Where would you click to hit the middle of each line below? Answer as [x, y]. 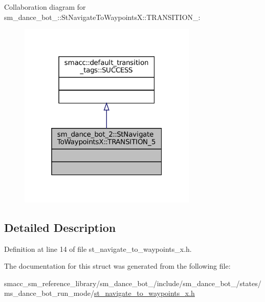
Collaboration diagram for [45, 7]
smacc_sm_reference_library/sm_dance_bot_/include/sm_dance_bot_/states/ [133, 283]
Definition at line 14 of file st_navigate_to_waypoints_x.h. [98, 249]
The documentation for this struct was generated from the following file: [117, 266]
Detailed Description [60, 227]
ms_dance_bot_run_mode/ [49, 293]
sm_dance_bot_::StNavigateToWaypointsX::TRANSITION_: [102, 17]
